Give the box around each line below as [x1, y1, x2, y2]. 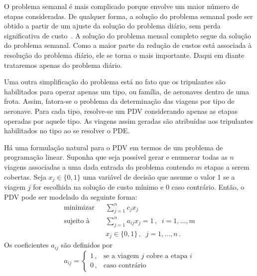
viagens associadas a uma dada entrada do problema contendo [4, 161, 194, 172]
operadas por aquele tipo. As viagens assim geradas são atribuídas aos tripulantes [4, 115, 253, 126]
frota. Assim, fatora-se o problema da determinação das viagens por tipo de [4, 96, 235, 106]
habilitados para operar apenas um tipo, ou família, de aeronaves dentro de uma [4, 86, 250, 96]
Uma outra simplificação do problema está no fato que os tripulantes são [4, 76, 226, 87]
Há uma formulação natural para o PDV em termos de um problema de [4, 142, 223, 152]
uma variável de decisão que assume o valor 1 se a [83, 171, 235, 182]
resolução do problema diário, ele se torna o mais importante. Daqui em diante [4, 49, 245, 60]
